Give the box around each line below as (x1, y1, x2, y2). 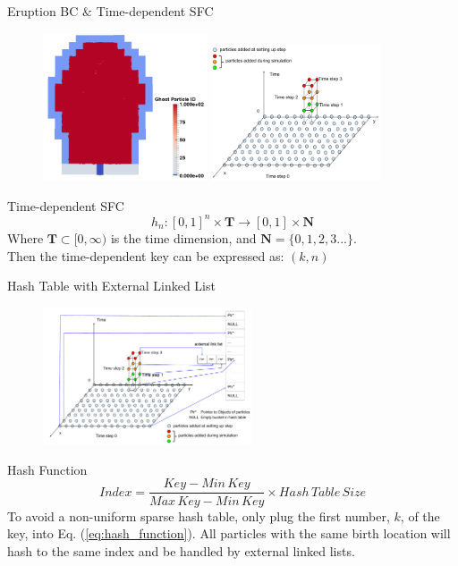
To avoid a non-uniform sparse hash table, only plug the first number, (7, 506, 390, 525)
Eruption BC (7, 2, 79, 20)
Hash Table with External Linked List (7, 276, 216, 295)
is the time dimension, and (110, 228, 257, 247)
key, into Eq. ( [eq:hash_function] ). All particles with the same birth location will (7, 524, 451, 543)
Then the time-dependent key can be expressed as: (7, 246, 284, 265)
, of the (400, 506, 440, 525)
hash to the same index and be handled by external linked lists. (7, 541, 355, 560)
